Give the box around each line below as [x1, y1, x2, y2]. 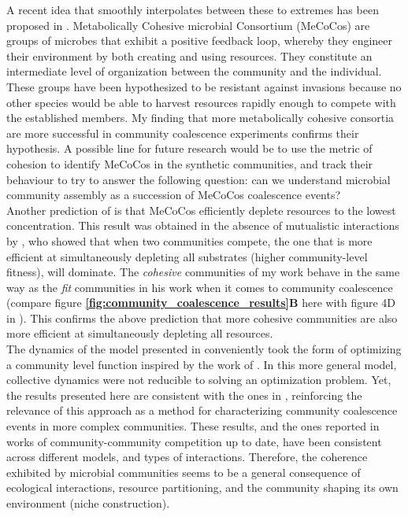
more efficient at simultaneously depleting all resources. [6, 325, 273, 342]
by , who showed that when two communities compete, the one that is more [6, 232, 373, 249]
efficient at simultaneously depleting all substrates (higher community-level [6, 248, 368, 264]
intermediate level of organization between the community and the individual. [6, 63, 382, 79]
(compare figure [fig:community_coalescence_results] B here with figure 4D [6, 294, 396, 311]
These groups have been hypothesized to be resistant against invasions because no [6, 78, 402, 94]
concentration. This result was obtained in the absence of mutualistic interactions [6, 217, 399, 234]
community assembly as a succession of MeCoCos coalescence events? [6, 186, 341, 203]
